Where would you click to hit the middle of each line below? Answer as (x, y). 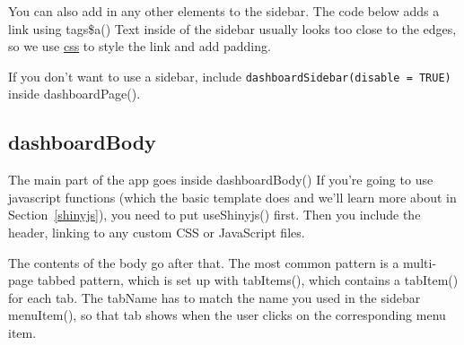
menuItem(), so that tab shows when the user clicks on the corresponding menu (227, 315)
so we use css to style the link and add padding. (140, 46)
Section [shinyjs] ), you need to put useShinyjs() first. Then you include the (214, 215)
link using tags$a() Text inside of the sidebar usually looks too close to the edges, (232, 28)
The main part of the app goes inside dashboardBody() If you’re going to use (221, 180)
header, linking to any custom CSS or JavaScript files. (157, 233)
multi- (420, 262)
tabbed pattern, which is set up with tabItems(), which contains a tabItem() (248, 280)
